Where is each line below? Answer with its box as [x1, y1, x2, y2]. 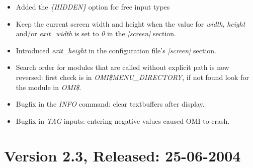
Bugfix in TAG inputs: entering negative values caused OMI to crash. [16, 115, 230, 126]
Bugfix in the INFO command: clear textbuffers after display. [16, 99, 205, 109]
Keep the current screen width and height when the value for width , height [16, 18, 245, 29]
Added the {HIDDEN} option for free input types [16, 2, 170, 12]
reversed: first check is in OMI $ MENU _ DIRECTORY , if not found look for [16, 71, 249, 82]
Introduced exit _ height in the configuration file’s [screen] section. [16, 45, 216, 55]
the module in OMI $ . [16, 81, 81, 92]
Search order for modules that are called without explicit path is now [16, 62, 229, 72]
